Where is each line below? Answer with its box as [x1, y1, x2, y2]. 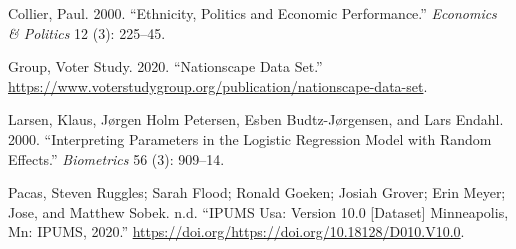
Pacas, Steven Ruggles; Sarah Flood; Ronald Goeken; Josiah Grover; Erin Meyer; [8, 182, 506, 203]
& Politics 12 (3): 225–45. [8, 22, 166, 43]
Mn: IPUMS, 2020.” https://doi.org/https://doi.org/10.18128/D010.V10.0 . [8, 221, 465, 242]
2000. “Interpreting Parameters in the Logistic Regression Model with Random [8, 128, 492, 149]
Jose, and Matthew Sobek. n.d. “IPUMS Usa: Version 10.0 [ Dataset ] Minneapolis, [8, 201, 509, 222]
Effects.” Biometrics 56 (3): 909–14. [8, 148, 225, 169]
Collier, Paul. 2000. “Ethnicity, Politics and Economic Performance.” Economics [8, 3, 497, 23]
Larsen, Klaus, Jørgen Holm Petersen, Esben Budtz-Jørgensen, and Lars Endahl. [8, 109, 504, 130]
